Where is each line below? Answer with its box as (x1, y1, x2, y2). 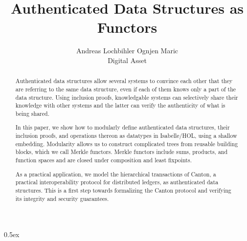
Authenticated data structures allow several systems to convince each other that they (15, 77, 233, 85)
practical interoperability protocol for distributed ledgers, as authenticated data (15, 178, 219, 186)
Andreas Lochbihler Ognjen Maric (76, 45, 179, 56)
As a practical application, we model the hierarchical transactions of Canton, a (15, 170, 216, 178)
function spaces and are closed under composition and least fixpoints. (15, 156, 192, 164)
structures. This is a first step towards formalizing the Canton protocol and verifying (15, 186, 231, 194)
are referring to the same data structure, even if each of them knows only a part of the (15, 85, 236, 93)
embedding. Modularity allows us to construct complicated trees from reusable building (15, 139, 238, 148)
